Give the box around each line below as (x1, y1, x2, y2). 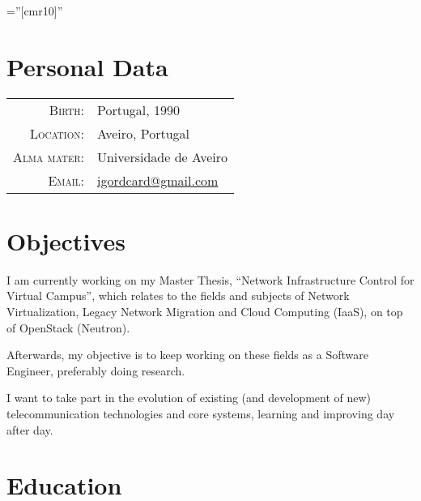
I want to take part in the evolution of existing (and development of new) (6, 389, 372, 406)
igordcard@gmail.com (96, 170, 219, 190)
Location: (29, 123, 84, 143)
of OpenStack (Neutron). (6, 319, 130, 336)
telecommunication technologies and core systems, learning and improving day (6, 405, 395, 422)
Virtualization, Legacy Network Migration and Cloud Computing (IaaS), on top (6, 303, 403, 320)
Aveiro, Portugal (96, 123, 190, 143)
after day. (6, 421, 53, 438)
